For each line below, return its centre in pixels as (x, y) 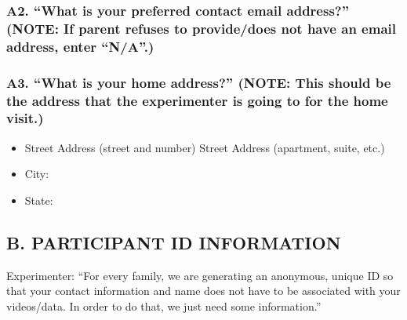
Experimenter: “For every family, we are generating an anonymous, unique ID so (200, 275)
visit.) (25, 118)
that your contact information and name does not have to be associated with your (203, 291)
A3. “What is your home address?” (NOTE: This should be (199, 82)
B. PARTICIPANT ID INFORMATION (174, 242)
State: (39, 200)
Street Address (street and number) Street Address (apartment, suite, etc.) (205, 147)
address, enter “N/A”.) (80, 46)
